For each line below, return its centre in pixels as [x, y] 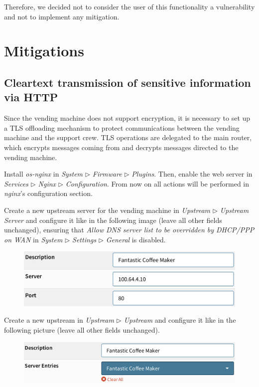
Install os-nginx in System [44, 174]
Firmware [107, 174]
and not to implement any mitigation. [62, 16]
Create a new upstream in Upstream [59, 320]
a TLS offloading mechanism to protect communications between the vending [122, 127]
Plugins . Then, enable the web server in [192, 174]
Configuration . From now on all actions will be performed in [157, 183]
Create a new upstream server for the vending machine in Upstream [107, 210]
